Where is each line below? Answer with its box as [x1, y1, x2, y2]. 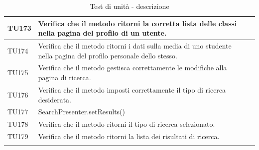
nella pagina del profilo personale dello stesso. [38, 50, 177, 60]
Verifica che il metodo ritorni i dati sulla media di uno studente [38, 41, 232, 51]
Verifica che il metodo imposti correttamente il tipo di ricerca [38, 84, 226, 95]
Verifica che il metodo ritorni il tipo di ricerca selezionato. [38, 119, 215, 129]
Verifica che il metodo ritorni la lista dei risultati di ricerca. [38, 131, 220, 142]
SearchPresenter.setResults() [38, 106, 125, 117]
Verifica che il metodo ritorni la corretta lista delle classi [38, 18, 237, 28]
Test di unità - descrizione [90, 1, 169, 11]
